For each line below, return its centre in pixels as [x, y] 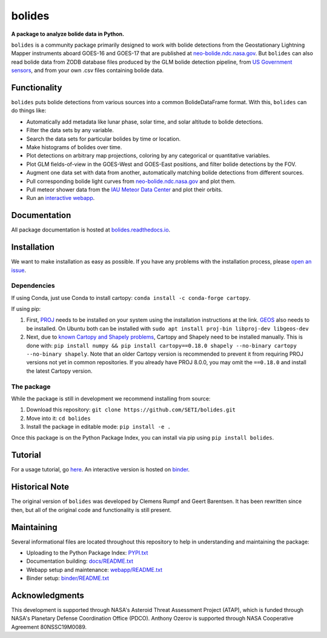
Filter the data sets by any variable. [70, 130]
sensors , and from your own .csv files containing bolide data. [88, 70]
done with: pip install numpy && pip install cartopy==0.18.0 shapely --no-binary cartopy [161, 345]
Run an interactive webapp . [61, 198]
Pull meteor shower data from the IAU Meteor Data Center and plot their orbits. [124, 189]
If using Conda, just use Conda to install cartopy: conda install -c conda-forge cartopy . [131, 297]
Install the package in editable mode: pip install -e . [98, 427]
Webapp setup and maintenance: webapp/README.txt [94, 570]
